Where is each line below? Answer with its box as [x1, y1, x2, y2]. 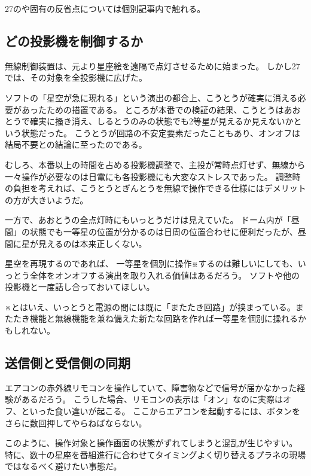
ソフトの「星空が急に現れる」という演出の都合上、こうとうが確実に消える [5, 91, 298, 103]
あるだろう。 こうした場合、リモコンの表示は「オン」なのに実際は [21, 393, 283, 405]
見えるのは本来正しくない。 [38, 237, 147, 249]
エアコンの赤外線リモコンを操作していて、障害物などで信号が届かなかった [5, 381, 297, 393]
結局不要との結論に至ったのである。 [5, 138, 147, 151]
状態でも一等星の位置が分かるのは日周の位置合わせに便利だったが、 [29, 225, 298, 237]
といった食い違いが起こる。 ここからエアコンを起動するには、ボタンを [21, 405, 301, 417]
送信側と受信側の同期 [5, 353, 130, 372]
